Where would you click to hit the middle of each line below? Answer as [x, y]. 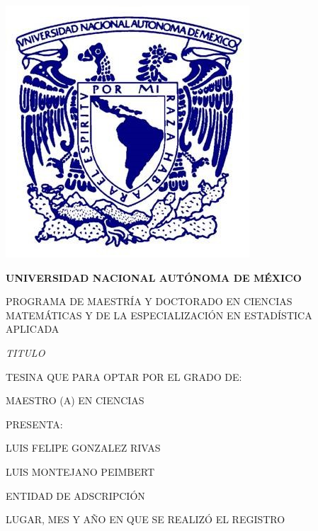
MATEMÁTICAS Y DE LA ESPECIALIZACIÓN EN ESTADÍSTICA [159, 315]
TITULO [25, 352]
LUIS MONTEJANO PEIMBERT [80, 471]
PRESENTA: [34, 424]
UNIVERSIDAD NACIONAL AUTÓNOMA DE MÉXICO [154, 277]
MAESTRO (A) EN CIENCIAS [75, 400]
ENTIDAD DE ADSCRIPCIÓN [75, 495]
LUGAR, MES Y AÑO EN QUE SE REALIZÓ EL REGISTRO [146, 519]
